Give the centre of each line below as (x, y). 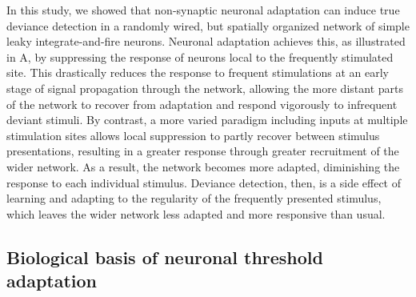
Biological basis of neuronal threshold (165, 257)
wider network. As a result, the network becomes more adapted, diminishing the (203, 166)
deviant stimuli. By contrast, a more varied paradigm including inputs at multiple (207, 120)
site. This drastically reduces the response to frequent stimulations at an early (198, 72)
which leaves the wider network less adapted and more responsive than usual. (196, 213)
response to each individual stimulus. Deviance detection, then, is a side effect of (204, 182)
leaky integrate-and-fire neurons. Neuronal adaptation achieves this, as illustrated (206, 41)
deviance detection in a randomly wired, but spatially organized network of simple (208, 25)
